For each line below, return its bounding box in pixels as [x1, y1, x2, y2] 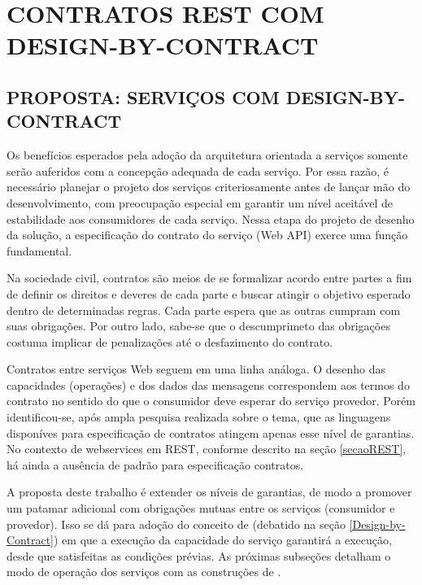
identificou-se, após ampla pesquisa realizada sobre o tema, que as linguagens [7, 408, 391, 426]
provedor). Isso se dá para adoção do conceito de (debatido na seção [7, 515, 346, 532]
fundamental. [7, 242, 72, 259]
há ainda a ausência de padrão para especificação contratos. [7, 456, 304, 473]
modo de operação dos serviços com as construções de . [7, 563, 281, 580]
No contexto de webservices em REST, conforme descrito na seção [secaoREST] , [7, 440, 407, 457]
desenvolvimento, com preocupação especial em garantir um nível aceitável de [7, 194, 394, 211]
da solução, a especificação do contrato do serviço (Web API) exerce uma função [7, 226, 408, 243]
